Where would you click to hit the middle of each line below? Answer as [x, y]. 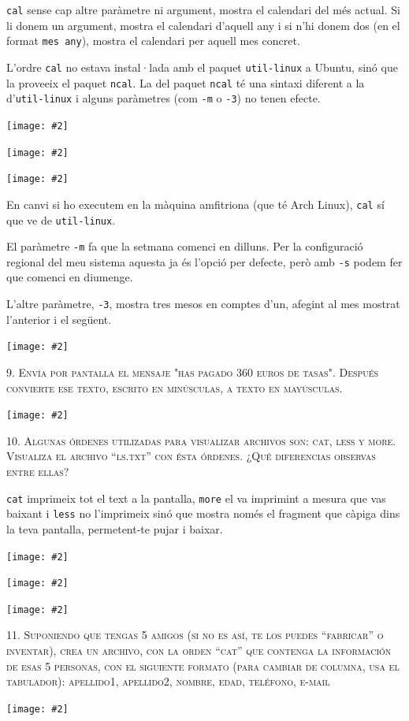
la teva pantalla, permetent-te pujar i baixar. [115, 528]
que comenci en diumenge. [70, 277]
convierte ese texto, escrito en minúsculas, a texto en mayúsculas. [175, 387]
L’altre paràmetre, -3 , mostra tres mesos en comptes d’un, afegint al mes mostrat [203, 304]
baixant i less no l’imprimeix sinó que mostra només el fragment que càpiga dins [203, 513]
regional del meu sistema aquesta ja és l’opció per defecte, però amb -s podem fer [204, 261]
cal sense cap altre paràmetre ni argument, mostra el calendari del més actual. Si [203, 9]
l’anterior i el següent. [59, 319]
